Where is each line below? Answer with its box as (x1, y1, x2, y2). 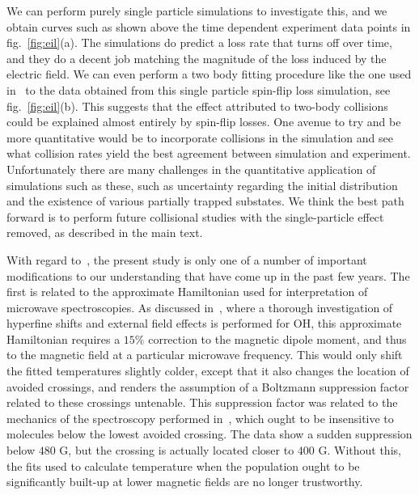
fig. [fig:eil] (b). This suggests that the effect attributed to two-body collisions (6, 97, 388, 114)
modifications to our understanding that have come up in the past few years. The (6, 267, 410, 284)
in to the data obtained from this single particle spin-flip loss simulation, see (6, 81, 391, 98)
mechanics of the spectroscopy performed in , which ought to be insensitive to (6, 409, 394, 426)
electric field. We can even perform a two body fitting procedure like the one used (6, 66, 412, 82)
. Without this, (327, 442, 401, 459)
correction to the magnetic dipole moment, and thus (148, 330, 407, 347)
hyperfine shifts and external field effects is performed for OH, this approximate (6, 315, 402, 332)
